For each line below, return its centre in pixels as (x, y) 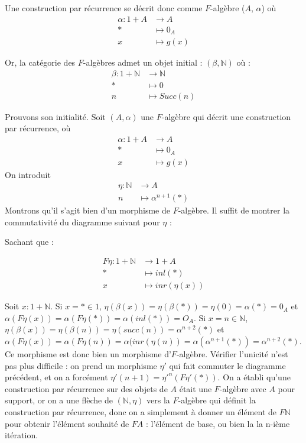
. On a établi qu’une (254, 377)
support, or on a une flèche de (59, 400)
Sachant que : (29, 242)
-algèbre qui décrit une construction (226, 116)
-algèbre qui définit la (217, 400)
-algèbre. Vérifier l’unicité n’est (232, 353)
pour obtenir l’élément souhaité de (67, 423)
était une (196, 388)
